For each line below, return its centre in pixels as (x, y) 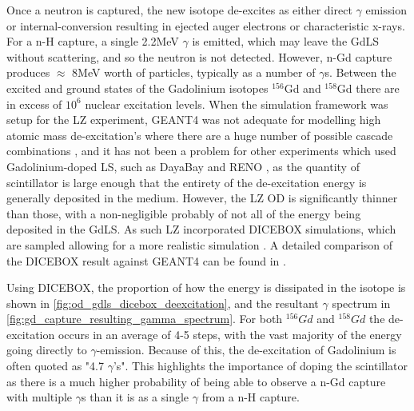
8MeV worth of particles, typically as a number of (194, 72)
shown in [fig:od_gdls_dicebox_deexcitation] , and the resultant (163, 303)
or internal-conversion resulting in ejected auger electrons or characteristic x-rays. (206, 25)
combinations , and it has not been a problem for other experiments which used (201, 151)
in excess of (34, 104)
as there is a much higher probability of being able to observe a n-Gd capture (196, 381)
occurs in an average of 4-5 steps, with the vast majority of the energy (230, 334)
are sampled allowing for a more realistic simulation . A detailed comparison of (200, 244)
